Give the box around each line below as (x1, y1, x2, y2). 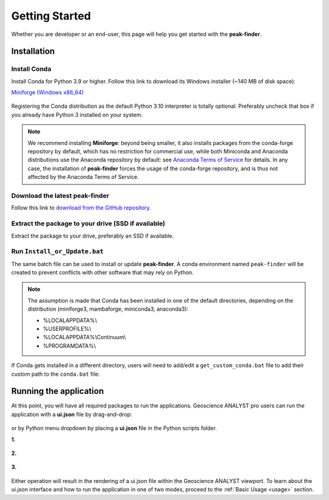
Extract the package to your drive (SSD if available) (11, 219, 166, 228)
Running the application (11, 386, 104, 396)
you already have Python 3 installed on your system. (11, 111, 143, 118)
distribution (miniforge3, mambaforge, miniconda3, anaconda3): (27, 305, 189, 313)
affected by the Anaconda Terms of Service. (27, 174, 140, 181)
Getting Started (11, 9, 91, 23)
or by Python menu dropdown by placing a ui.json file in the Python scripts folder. (11, 424, 218, 432)
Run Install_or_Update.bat (11, 247, 104, 256)
